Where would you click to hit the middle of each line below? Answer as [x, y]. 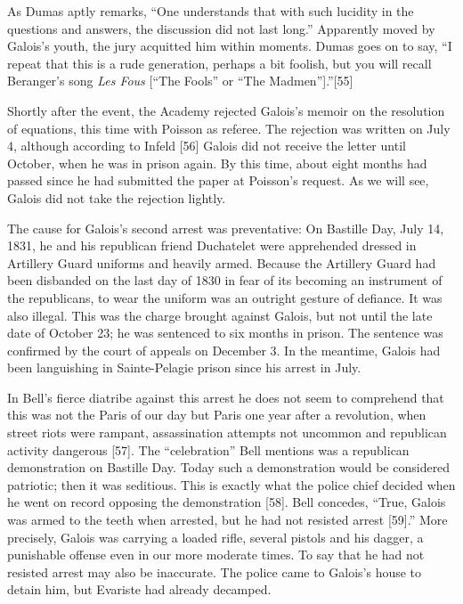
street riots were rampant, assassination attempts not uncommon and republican [227, 433]
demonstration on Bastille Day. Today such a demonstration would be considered [229, 467]
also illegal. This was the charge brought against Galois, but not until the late [220, 315]
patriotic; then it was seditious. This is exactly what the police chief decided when [231, 484]
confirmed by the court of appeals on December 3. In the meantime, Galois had [224, 350]
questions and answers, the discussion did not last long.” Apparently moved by [221, 28]
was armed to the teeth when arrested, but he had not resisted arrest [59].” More [227, 520]
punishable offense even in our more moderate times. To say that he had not [216, 555]
